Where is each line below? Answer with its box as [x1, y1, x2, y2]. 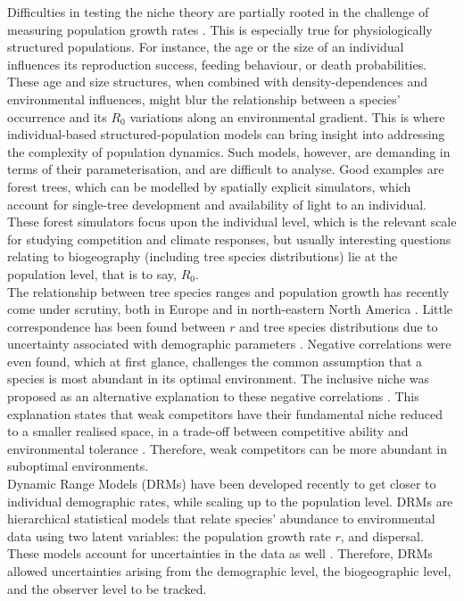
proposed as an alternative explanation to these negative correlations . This [7, 387, 419, 406]
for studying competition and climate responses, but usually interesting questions [7, 229, 452, 248]
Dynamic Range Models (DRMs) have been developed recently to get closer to [7, 474, 436, 493]
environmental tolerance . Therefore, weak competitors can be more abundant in [7, 439, 448, 457]
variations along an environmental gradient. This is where [129, 107, 445, 126]
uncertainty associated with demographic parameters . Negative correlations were [7, 334, 452, 353]
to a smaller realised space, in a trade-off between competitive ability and [7, 422, 409, 440]
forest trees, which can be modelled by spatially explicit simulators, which [7, 177, 411, 195]
